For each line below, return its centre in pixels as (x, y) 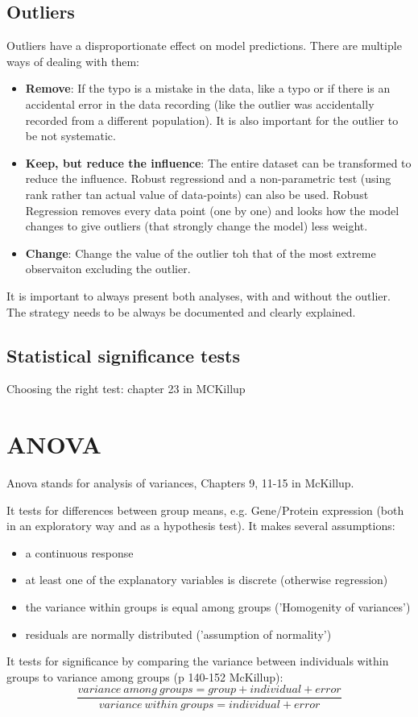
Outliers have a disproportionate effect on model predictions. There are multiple (204, 46)
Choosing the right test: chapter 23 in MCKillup (126, 389)
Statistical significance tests (123, 355)
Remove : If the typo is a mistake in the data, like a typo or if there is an (208, 88)
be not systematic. (70, 136)
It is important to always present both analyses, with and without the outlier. (199, 295)
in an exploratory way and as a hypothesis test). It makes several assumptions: (201, 526)
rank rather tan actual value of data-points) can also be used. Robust (197, 194)
